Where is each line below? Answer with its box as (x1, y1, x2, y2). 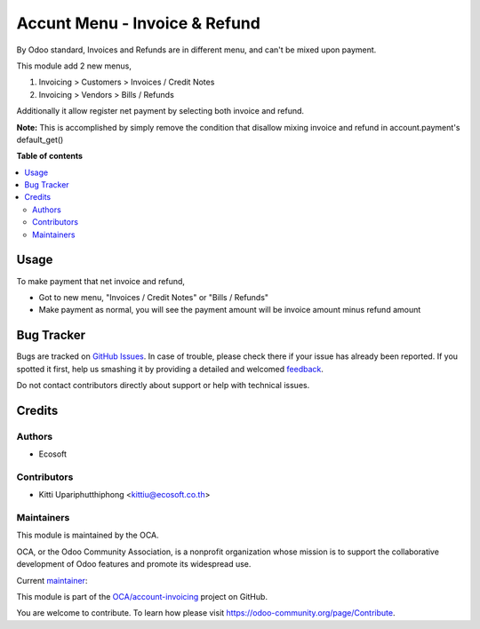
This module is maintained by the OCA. (16, 529, 159, 541)
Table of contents (16, 151, 84, 162)
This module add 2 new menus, (16, 60, 132, 71)
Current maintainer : (16, 575, 88, 585)
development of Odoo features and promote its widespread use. (16, 559, 252, 569)
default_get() (16, 134, 64, 145)
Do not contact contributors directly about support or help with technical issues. (16, 380, 310, 390)
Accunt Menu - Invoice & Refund (16, 13, 261, 33)
